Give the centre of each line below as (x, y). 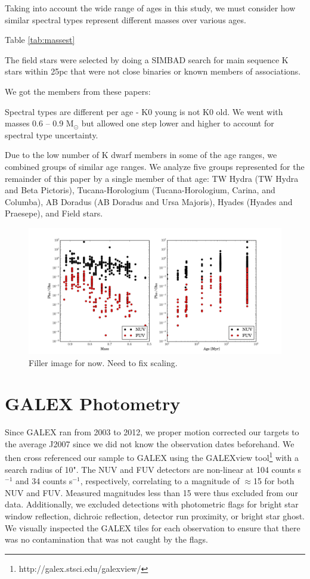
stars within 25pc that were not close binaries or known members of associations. (153, 71)
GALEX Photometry (93, 403)
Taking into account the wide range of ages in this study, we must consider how (150, 8)
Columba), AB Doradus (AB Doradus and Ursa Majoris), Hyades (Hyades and (149, 201)
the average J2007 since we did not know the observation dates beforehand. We (150, 443)
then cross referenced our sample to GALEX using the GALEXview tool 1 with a (152, 457)
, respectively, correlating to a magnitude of (160, 481)
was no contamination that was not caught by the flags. (106, 539)
